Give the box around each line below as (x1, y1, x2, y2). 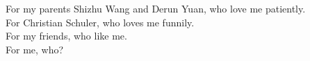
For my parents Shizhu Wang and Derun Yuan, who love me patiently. (6, 1, 306, 15)
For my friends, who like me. (6, 28, 127, 43)
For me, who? (6, 42, 64, 56)
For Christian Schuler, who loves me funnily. (6, 15, 195, 29)
